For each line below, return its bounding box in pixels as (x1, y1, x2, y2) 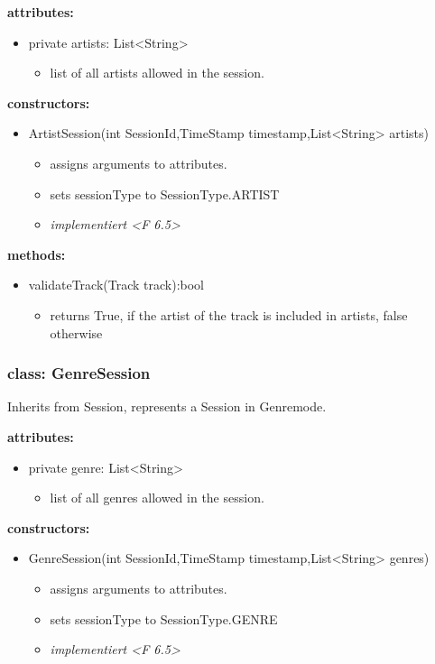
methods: (7, 244, 66, 263)
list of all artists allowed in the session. (50, 63, 264, 82)
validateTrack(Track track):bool (28, 275, 204, 294)
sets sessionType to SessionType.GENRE (50, 609, 278, 628)
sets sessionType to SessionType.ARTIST (50, 184, 280, 203)
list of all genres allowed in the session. (50, 488, 264, 507)
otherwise (50, 323, 103, 342)
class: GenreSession (7, 362, 151, 384)
